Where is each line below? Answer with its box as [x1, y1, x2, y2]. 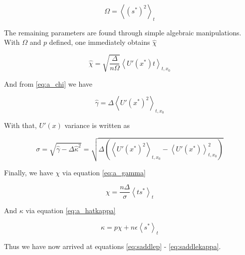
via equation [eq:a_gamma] [62, 167, 146, 177]
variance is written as [64, 120, 130, 130]
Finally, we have [4, 167, 53, 177]
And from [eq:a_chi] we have [4, 78, 92, 89]
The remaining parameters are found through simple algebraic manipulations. [4, 27, 242, 37]
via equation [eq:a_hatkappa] [25, 205, 116, 216]
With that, [4, 120, 37, 130]
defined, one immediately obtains [49, 37, 150, 47]
